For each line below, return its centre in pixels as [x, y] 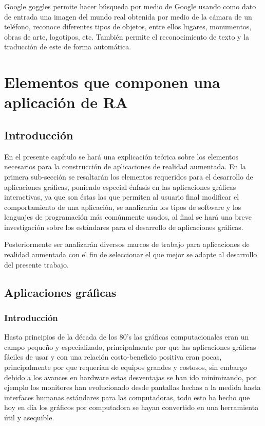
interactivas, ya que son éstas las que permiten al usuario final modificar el [122, 197]
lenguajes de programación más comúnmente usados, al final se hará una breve [128, 217]
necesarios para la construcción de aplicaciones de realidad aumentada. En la [125, 166]
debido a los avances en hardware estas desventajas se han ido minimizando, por [130, 377]
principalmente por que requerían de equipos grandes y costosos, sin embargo [126, 367]
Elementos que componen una [112, 82]
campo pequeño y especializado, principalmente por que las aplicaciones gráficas [130, 347]
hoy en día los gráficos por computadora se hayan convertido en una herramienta [131, 407]
